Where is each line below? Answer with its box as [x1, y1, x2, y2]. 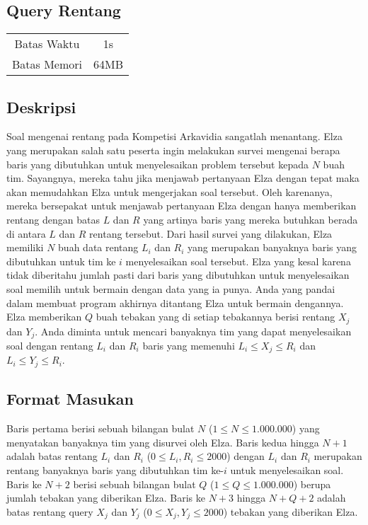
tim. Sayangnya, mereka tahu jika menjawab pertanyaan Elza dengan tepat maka [6, 171, 360, 185]
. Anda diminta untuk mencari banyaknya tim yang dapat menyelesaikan [35, 323, 352, 338]
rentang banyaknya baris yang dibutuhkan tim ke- [6, 462, 224, 477]
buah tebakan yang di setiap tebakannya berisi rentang [96, 309, 335, 324]
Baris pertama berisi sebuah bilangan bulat [6, 421, 195, 436]
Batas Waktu [14, 35, 80, 52]
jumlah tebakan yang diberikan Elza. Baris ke [6, 490, 205, 505]
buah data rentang [58, 240, 139, 255]
